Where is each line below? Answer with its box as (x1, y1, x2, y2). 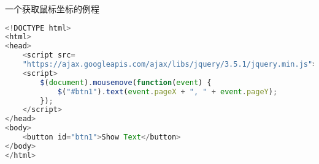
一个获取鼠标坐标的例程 (5, 2, 99, 15)
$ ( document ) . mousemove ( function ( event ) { (40, 78, 212, 87)
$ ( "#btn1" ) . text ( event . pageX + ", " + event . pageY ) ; (57, 87, 278, 96)
